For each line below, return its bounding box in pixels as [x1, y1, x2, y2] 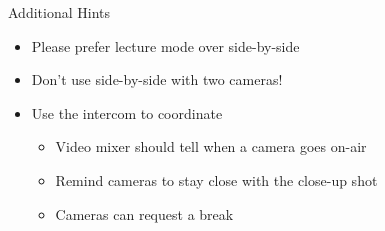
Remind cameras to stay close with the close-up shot [55, 169, 378, 190]
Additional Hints [8, 2, 110, 22]
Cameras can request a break [55, 203, 234, 224]
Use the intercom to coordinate [31, 102, 223, 123]
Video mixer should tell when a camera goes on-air [55, 136, 367, 157]
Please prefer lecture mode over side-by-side [31, 35, 300, 56]
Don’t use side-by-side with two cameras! [31, 69, 283, 90]
